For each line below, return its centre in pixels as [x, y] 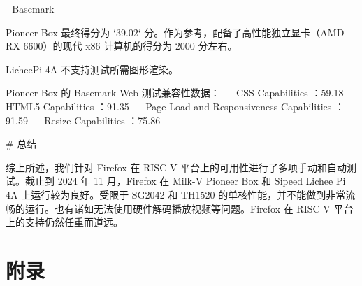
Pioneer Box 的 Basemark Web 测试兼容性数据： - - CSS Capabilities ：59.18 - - [181, 93]
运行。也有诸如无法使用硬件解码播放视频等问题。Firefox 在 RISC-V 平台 [189, 208]
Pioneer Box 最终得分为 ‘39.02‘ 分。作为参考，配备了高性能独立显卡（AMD [175, 32]
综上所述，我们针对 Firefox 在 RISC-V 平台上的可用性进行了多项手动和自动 [176, 167]
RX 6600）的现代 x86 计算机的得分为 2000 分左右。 [122, 46]
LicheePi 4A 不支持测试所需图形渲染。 [92, 69]
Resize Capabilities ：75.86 [102, 120]
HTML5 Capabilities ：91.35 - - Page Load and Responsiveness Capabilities [169, 106]
